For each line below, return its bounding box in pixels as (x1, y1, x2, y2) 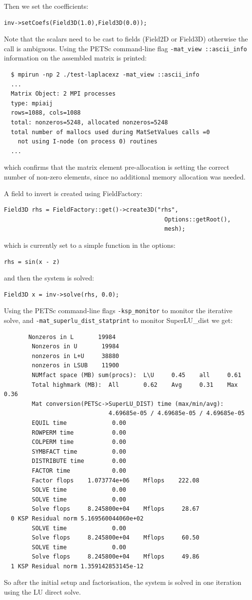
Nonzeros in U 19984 (32, 343, 119, 350)
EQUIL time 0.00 (32, 419, 126, 426)
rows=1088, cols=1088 (11, 109, 81, 117)
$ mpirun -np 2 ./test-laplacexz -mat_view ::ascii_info (11, 71, 199, 79)
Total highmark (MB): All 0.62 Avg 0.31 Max (32, 381, 238, 388)
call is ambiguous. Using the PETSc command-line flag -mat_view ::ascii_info (4, 43, 247, 53)
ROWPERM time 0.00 (32, 429, 126, 436)
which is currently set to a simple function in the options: (4, 240, 175, 250)
